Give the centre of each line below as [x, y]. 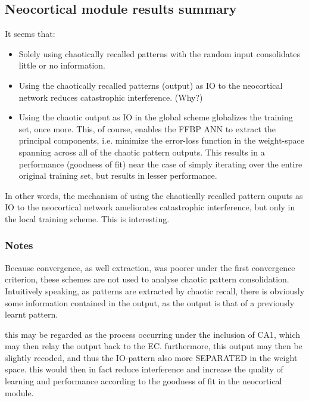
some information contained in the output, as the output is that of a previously [150, 302]
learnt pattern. [32, 314]
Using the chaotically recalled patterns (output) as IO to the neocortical [151, 85]
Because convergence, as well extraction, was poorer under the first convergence [150, 267]
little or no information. [62, 65]
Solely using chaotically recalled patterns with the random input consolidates [159, 53]
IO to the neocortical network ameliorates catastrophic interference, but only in [150, 207]
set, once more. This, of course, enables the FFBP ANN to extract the [147, 128]
